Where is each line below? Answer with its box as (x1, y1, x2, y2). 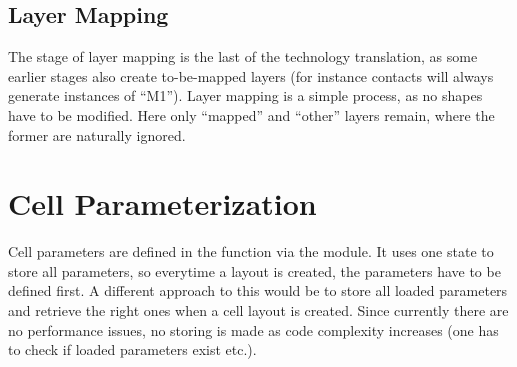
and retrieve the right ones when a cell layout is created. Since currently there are (8, 300, 509, 321)
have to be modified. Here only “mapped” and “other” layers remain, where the (8, 104, 495, 125)
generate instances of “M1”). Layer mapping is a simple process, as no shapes (8, 85, 483, 106)
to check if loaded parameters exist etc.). (8, 339, 257, 360)
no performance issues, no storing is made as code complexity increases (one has (8, 319, 499, 340)
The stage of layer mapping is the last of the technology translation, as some (8, 46, 478, 67)
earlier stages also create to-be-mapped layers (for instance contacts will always (8, 65, 494, 86)
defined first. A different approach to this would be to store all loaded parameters (8, 280, 508, 301)
